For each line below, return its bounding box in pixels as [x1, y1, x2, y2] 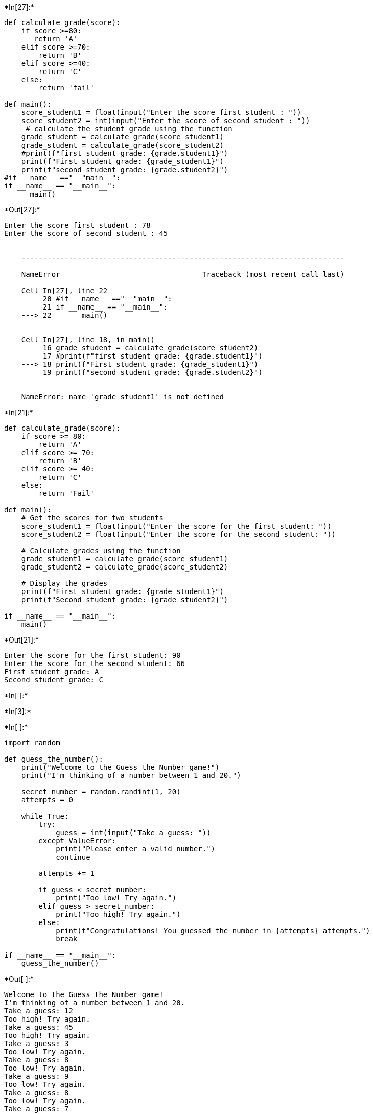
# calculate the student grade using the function [26, 125, 232, 133]
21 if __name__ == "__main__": [42, 303, 168, 311]
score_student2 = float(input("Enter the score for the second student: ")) [21, 530, 336, 538]
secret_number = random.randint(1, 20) [21, 788, 181, 796]
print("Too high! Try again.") [56, 910, 181, 918]
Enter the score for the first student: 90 [4, 651, 181, 659]
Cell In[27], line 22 [21, 287, 108, 295]
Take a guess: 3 [4, 1039, 69, 1048]
